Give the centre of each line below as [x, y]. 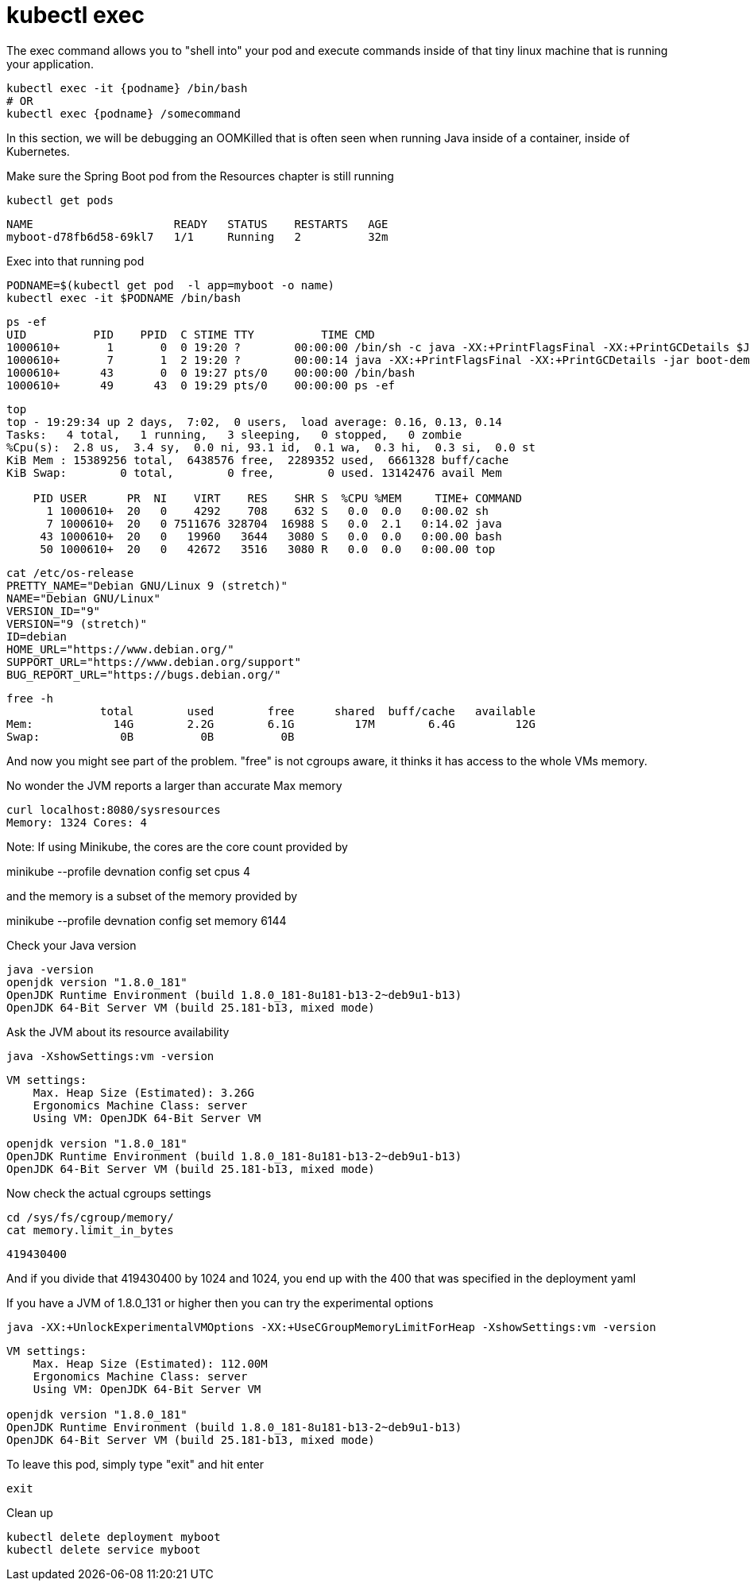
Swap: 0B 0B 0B [151, 736]
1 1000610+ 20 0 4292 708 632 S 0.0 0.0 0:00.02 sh [267, 511]
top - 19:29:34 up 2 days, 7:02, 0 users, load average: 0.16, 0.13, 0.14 [254, 422]
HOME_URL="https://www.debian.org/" [120, 649]
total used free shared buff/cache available [318, 711]
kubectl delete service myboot [104, 1549]
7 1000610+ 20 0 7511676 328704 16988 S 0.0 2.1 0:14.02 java [274, 523]
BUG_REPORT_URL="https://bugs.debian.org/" [144, 674]
